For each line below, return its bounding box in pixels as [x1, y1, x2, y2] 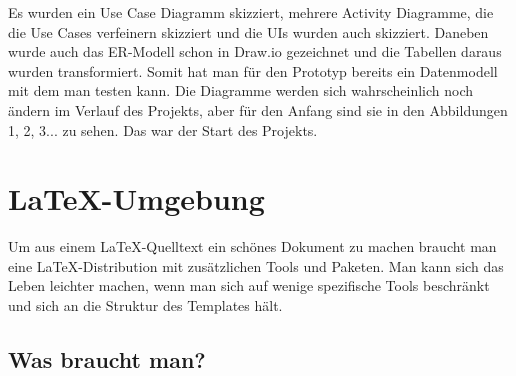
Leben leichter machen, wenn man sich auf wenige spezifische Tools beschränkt [8, 275, 490, 296]
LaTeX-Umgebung [8, 178, 265, 219]
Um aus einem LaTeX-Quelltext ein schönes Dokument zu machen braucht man [8, 236, 497, 257]
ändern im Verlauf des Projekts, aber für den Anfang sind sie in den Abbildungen [8, 99, 508, 120]
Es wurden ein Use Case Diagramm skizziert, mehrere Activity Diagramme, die [8, 2, 494, 22]
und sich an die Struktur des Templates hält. [8, 295, 283, 316]
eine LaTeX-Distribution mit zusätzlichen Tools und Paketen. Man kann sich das [8, 255, 504, 276]
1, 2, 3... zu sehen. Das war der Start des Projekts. [8, 119, 318, 140]
